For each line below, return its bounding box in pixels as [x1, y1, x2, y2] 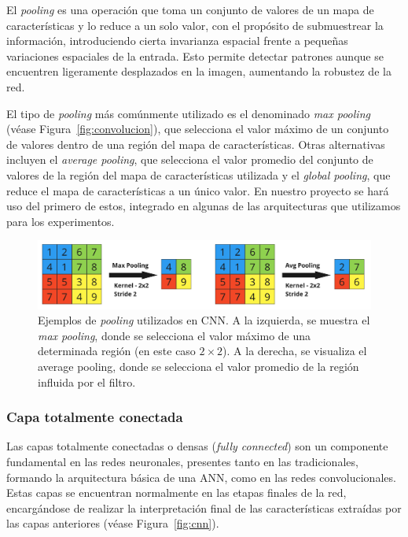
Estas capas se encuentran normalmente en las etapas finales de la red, [6, 484, 347, 501]
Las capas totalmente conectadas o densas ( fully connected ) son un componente [6, 438, 388, 454]
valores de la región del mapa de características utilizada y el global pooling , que [6, 166, 391, 183]
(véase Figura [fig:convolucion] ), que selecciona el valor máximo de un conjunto [6, 120, 389, 137]
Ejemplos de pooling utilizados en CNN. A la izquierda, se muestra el [38, 312, 370, 328]
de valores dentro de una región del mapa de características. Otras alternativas [6, 135, 385, 152]
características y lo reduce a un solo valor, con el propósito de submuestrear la [6, 17, 384, 33]
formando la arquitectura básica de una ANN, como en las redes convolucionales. [6, 468, 396, 485]
